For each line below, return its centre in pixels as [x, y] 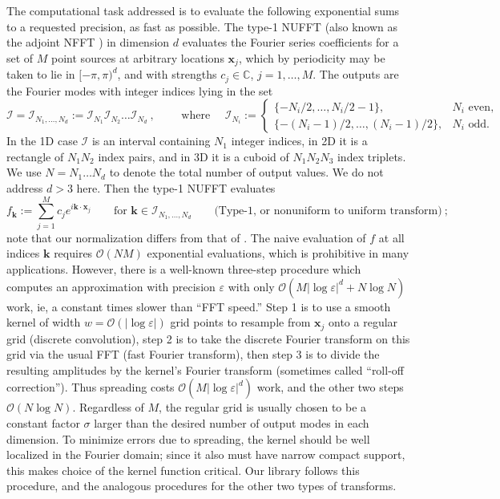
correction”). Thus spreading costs [91, 387]
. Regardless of [108, 407]
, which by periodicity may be [312, 57]
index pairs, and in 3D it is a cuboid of [194, 156]
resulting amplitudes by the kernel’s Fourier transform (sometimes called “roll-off [205, 369]
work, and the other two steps [330, 387]
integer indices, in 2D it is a [299, 141]
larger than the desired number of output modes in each [232, 422]
